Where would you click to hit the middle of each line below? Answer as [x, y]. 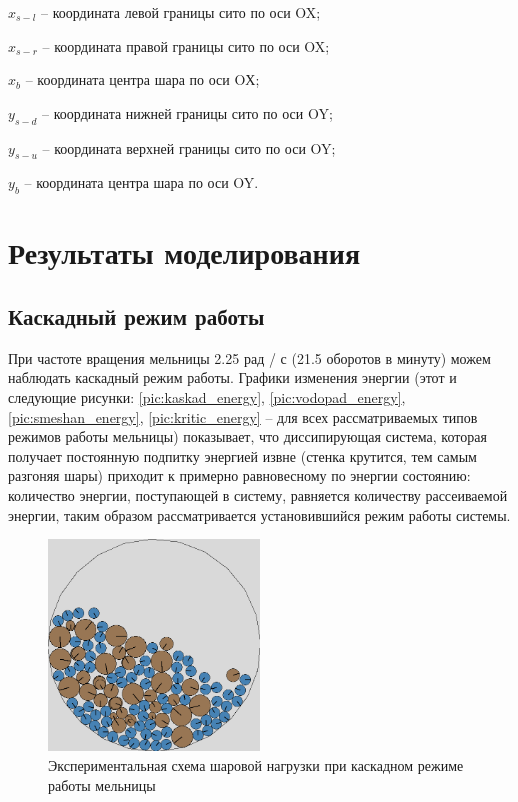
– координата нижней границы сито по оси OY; [187, 112]
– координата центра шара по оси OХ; [142, 79]
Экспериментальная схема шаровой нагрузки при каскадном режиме [256, 765]
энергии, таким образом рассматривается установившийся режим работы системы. [259, 514]
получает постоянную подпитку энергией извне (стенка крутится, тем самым [242, 455]
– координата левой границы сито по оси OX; [181, 12]
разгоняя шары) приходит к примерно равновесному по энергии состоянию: [239, 475]
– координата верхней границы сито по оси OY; [189, 147]
